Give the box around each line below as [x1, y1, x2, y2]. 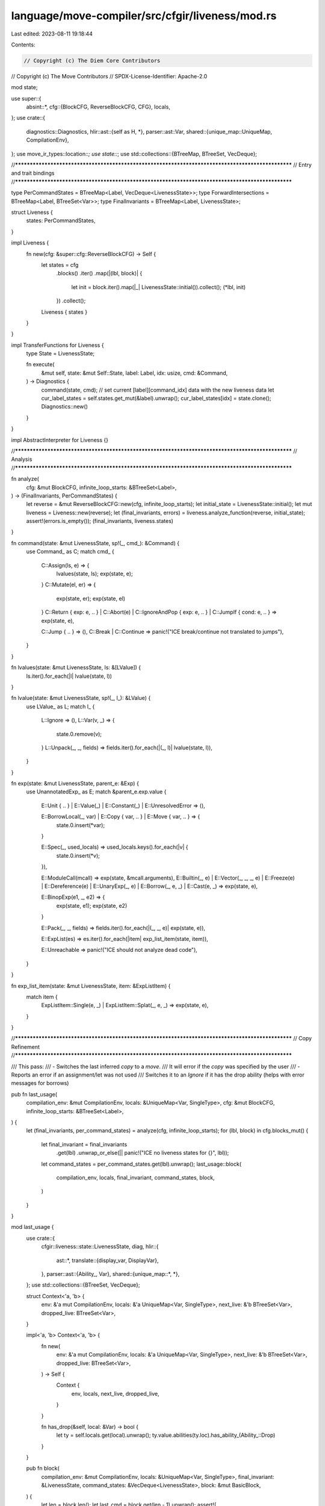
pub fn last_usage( [11, 1090, 57, 1098]
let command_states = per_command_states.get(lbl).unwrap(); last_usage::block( [41, 1160, 242, 1167]
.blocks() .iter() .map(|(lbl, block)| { [56, 270, 143, 277]
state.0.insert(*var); [56, 821, 105, 828]
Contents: [11, 41, 36, 48]
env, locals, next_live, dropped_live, [71, 1390, 159, 1397]
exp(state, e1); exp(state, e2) [56, 902, 128, 909]
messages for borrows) [11, 1080, 69, 1087]
